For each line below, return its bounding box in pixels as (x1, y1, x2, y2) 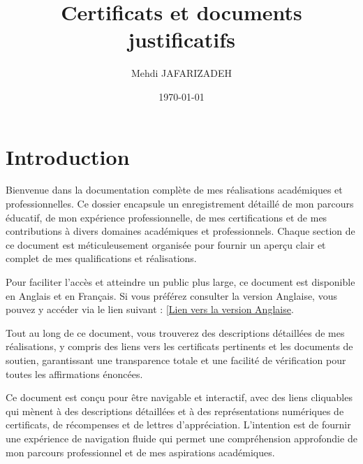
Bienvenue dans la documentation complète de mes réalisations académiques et (6, 182, 343, 197)
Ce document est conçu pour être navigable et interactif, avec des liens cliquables (6, 390, 353, 405)
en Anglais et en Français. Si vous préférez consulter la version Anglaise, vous (6, 288, 337, 303)
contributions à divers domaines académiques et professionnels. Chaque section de (6, 224, 355, 238)
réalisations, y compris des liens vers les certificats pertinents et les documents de (6, 339, 353, 354)
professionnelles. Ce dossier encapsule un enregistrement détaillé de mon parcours (6, 196, 354, 211)
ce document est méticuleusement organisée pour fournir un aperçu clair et (6, 237, 326, 252)
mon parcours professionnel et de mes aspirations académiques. (6, 444, 275, 459)
